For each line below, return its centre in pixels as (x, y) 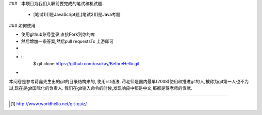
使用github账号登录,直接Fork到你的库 (58, 34)
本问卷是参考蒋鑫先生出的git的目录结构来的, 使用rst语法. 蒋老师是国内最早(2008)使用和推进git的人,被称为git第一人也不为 (129, 81)
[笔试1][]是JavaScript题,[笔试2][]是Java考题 (77, 14)
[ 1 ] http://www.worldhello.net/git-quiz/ (49, 104)
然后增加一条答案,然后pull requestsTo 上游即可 (67, 41)
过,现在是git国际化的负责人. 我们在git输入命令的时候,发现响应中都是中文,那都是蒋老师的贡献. (101, 88)
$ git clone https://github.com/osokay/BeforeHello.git (87, 63)
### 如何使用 (22, 25)
